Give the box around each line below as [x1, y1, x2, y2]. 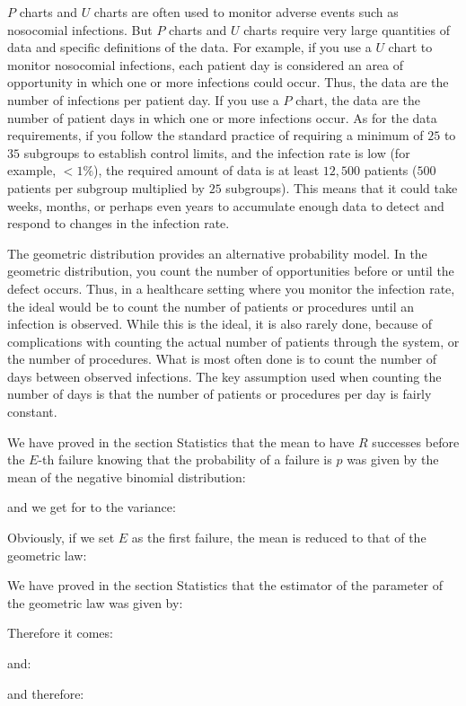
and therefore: [7, 684, 84, 702]
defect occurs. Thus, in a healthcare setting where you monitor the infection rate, [7, 278, 455, 297]
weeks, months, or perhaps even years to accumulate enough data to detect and [7, 196, 444, 215]
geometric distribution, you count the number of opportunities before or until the [7, 261, 454, 280]
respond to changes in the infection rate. [7, 214, 230, 233]
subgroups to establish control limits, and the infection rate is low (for [23, 143, 410, 162]
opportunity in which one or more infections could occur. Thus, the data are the [7, 73, 449, 92]
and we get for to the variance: [7, 498, 176, 516]
